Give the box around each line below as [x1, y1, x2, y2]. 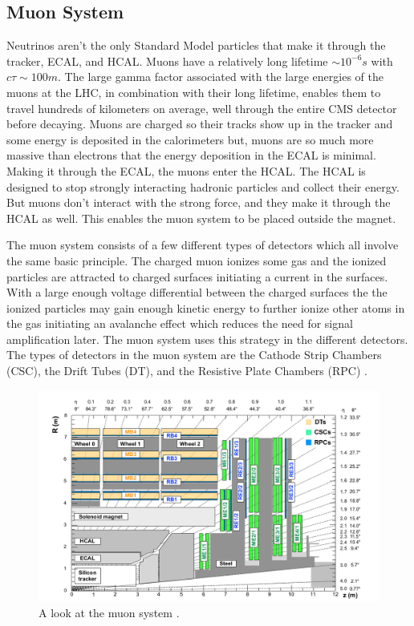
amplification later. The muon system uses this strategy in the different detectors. [6, 330, 408, 347]
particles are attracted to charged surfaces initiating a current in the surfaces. [6, 268, 388, 285]
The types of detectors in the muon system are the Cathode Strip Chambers [6, 346, 382, 363]
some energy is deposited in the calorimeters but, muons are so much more [6, 131, 374, 147]
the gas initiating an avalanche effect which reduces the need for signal [6, 315, 353, 332]
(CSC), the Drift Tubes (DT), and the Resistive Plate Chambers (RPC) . [6, 362, 367, 379]
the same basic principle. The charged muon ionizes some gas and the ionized [6, 252, 387, 269]
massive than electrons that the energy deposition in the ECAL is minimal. [6, 147, 376, 164]
